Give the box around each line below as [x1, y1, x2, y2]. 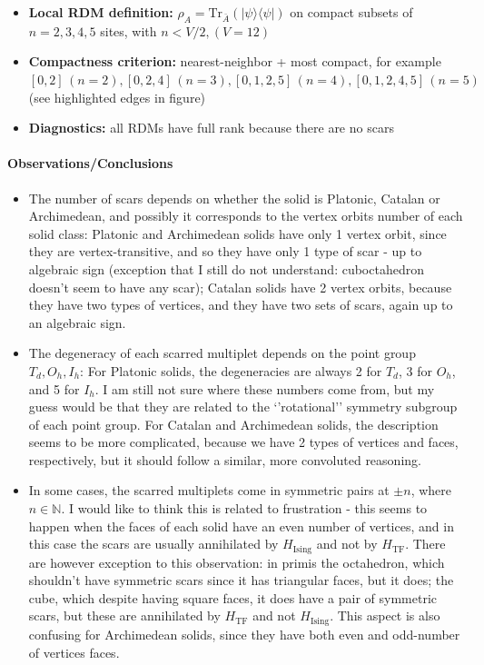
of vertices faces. [28, 642, 120, 661]
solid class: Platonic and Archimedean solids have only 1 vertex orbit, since [28, 223, 447, 243]
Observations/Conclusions [7, 154, 173, 173]
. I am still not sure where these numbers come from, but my [94, 379, 435, 398]
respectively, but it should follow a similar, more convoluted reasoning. [28, 450, 421, 469]
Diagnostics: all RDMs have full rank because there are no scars [28, 118, 394, 137]
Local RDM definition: [28, 3, 173, 21]
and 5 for [28, 379, 80, 398]
